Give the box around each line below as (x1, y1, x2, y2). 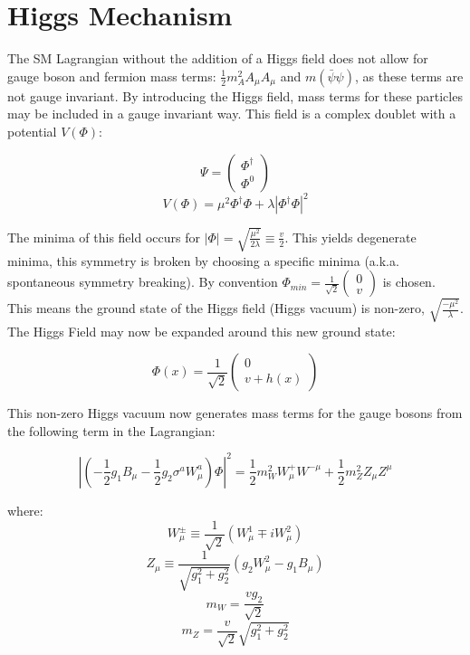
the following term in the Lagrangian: (7, 421, 216, 440)
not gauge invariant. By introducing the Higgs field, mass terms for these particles (7, 86, 463, 105)
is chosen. (382, 272, 436, 291)
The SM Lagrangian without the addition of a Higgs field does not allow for (7, 49, 428, 68)
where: (7, 500, 43, 519)
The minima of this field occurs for (7, 227, 200, 246)
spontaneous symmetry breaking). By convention (7, 272, 278, 291)
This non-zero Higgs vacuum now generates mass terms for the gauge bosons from (7, 403, 463, 422)
